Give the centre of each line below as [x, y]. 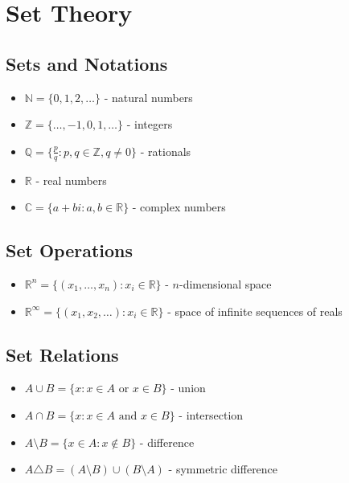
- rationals [166, 151]
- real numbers [71, 180]
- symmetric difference [223, 469]
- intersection [211, 414]
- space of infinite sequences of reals [255, 311]
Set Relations [62, 354]
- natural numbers [148, 97]
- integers [150, 124]
